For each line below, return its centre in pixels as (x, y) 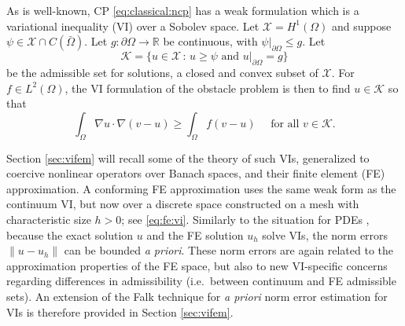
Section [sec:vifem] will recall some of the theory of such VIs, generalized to (188, 158)
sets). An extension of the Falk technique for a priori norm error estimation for (197, 296)
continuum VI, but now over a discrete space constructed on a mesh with (183, 204)
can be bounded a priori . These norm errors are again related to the (229, 250)
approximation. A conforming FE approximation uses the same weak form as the (201, 188)
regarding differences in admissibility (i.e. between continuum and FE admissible (201, 281)
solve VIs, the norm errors (325, 234)
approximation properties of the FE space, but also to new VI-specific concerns (197, 265)
